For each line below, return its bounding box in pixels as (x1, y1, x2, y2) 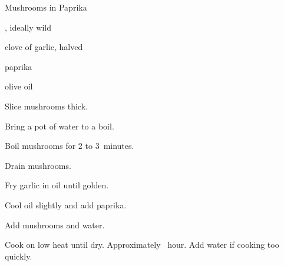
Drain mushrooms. (5, 159, 71, 171)
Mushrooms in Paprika (5, 1, 87, 13)
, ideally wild (5, 21, 51, 33)
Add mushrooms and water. (5, 218, 105, 231)
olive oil (5, 80, 33, 92)
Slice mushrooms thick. (5, 99, 88, 112)
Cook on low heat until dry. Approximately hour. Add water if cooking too (5, 238, 279, 251)
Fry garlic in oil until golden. (5, 179, 109, 191)
